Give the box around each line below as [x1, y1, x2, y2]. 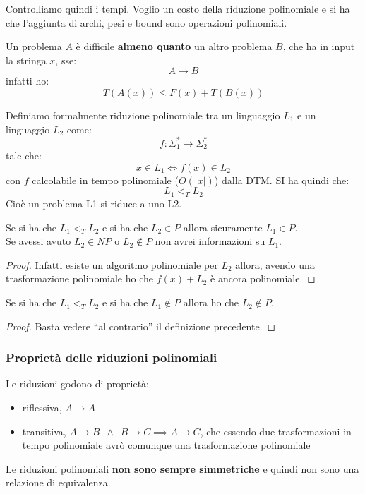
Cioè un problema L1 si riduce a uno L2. [6, 196, 182, 211]
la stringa [6, 52, 47, 67]
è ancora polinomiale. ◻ [210, 271, 316, 286]
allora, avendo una [235, 257, 315, 272]
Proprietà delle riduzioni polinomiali [6, 349, 217, 366]
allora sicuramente [183, 219, 263, 234]
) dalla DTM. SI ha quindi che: [214, 172, 349, 187]
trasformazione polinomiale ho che [6, 271, 153, 286]
